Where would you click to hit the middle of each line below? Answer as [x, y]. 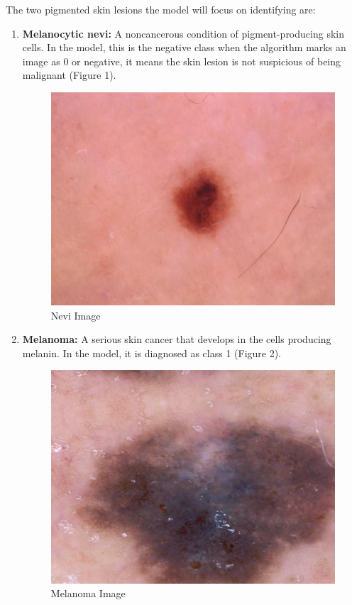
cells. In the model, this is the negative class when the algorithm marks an [184, 47]
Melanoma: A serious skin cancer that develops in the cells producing [177, 339]
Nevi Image [76, 315]
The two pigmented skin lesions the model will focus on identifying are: [161, 9]
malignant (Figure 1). [69, 75]
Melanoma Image [88, 593]
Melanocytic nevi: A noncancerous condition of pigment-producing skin [183, 33]
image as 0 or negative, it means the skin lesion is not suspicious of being [182, 61]
